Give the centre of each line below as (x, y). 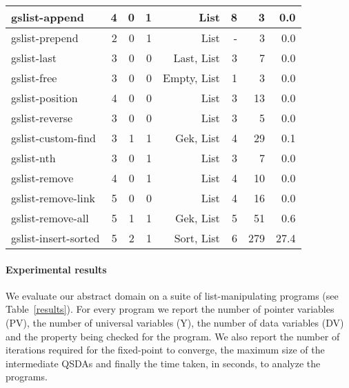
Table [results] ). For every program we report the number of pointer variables (170, 309)
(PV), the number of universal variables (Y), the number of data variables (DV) (175, 322)
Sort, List (197, 238)
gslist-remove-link (53, 198)
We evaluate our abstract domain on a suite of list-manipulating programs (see (172, 295)
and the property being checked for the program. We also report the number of (173, 336)
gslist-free (34, 78)
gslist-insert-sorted (56, 238)
